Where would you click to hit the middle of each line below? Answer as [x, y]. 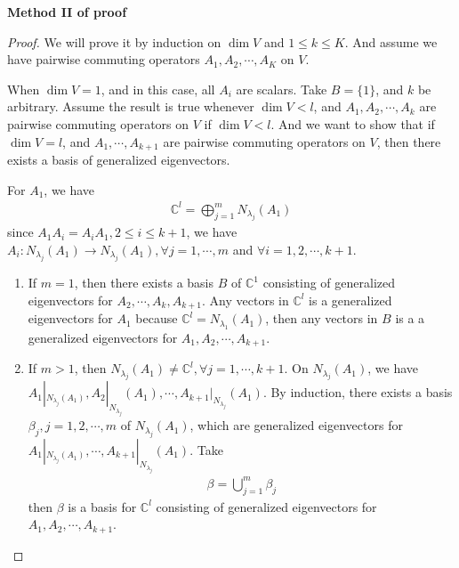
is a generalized [350, 300]
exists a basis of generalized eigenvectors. [119, 160]
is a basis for [102, 506]
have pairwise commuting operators [104, 59]
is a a [410, 318]
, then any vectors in [322, 318]
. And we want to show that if [353, 123]
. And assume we [391, 41]
